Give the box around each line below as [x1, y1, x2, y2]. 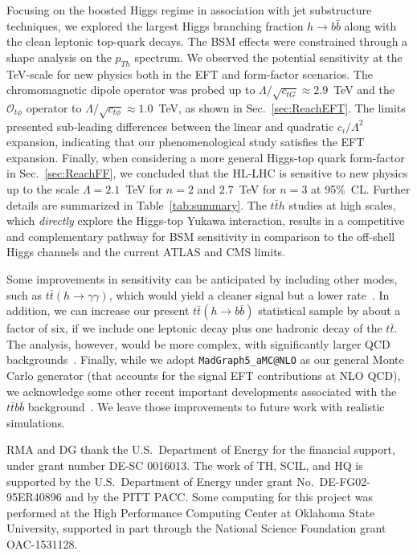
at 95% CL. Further [311, 181, 411, 198]
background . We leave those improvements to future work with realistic [27, 398, 385, 415]
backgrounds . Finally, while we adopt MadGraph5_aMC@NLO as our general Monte [6, 351, 404, 368]
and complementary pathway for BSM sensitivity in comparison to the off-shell [6, 227, 395, 244]
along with [344, 17, 397, 34]
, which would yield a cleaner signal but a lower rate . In [108, 286, 390, 303]
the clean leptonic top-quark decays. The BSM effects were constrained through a [6, 33, 408, 50]
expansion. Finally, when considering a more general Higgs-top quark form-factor [6, 149, 405, 165]
